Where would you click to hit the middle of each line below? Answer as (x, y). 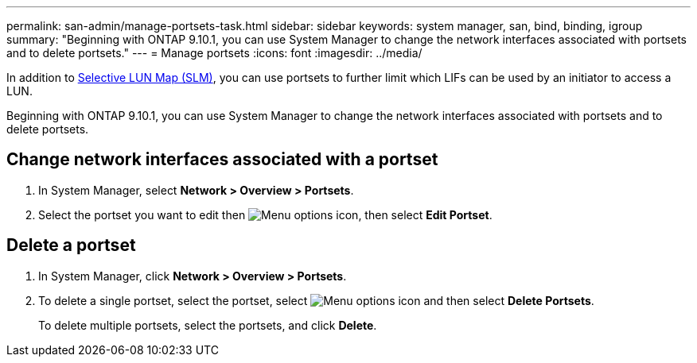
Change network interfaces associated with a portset (222, 160)
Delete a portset (71, 245)
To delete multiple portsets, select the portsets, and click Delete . (208, 325)
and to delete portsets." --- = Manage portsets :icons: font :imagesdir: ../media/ (214, 53)
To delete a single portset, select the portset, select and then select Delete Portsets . (316, 300)
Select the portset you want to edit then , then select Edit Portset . (265, 214)
